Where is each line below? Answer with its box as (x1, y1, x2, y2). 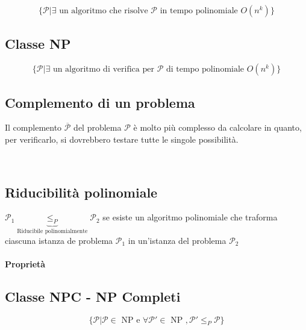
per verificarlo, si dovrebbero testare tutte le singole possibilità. (5, 133, 239, 145)
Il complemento (5, 121, 62, 134)
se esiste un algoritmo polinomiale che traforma (102, 211, 278, 223)
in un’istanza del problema (128, 234, 226, 246)
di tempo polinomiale (166, 65, 245, 74)
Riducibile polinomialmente (17, 228, 88, 235)
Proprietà (5, 257, 46, 270)
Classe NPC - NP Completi (5, 287, 181, 305)
